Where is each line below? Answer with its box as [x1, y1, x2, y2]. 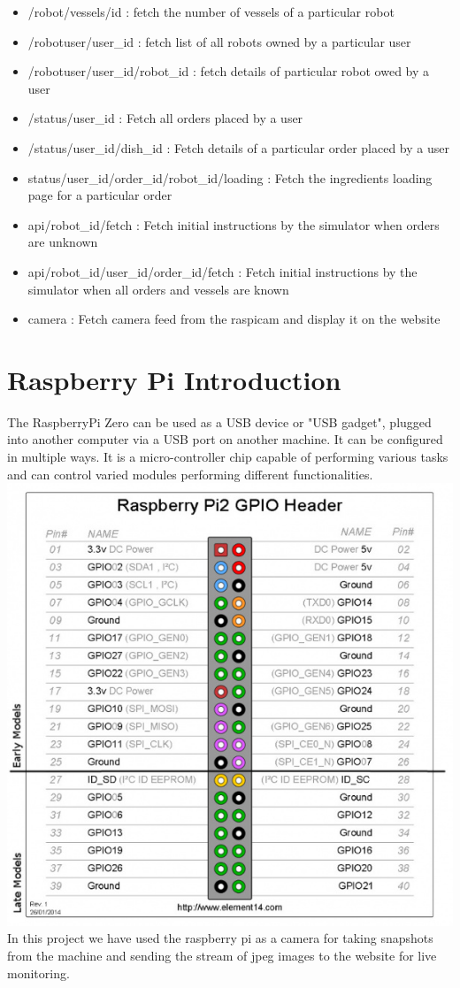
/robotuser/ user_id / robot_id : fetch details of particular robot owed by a [27, 62, 430, 80]
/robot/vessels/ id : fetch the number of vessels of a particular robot [27, 3, 395, 20]
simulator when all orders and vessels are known [27, 280, 289, 298]
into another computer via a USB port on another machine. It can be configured [7, 430, 443, 448]
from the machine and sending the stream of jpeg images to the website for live [7, 946, 437, 965]
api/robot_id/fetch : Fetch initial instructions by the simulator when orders [27, 215, 440, 234]
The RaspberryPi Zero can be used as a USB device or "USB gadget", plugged [7, 412, 432, 431]
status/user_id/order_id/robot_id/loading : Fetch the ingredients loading [27, 168, 433, 187]
